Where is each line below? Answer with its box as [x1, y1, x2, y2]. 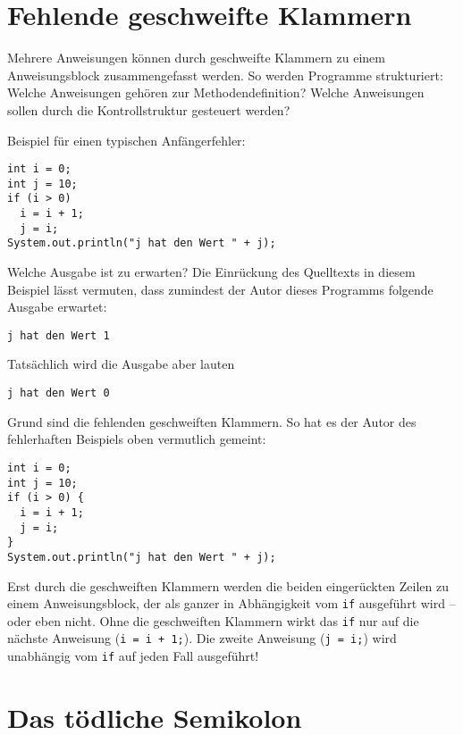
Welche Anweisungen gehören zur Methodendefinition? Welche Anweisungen [7, 83, 425, 102]
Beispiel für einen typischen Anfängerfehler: [7, 130, 246, 149]
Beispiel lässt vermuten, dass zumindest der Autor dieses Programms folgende [7, 280, 434, 298]
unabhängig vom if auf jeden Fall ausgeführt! [7, 647, 259, 665]
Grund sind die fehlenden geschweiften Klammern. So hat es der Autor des [7, 412, 417, 430]
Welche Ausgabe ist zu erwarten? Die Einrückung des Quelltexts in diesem [7, 263, 416, 281]
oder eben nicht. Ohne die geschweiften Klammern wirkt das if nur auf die [7, 611, 419, 630]
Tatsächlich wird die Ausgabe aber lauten [7, 355, 235, 373]
